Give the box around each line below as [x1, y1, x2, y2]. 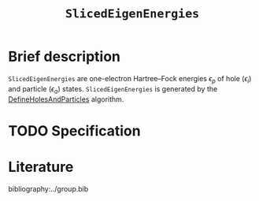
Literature [8, 158, 74, 176]
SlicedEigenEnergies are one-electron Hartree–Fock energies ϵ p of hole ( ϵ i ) [8, 73, 252, 85]
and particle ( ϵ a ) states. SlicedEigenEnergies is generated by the [8, 84, 218, 95]
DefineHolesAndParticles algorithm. [8, 94, 124, 104]
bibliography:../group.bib [8, 184, 89, 193]
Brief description [8, 48, 120, 65]
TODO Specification [8, 121, 141, 140]
